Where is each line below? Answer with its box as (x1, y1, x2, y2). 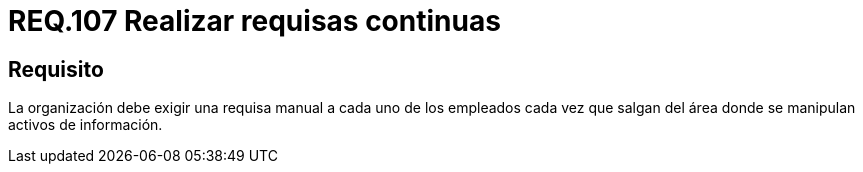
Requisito (8, 56, 104, 82)
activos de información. (8, 116, 163, 134)
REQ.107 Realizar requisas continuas (8, 4, 501, 38)
